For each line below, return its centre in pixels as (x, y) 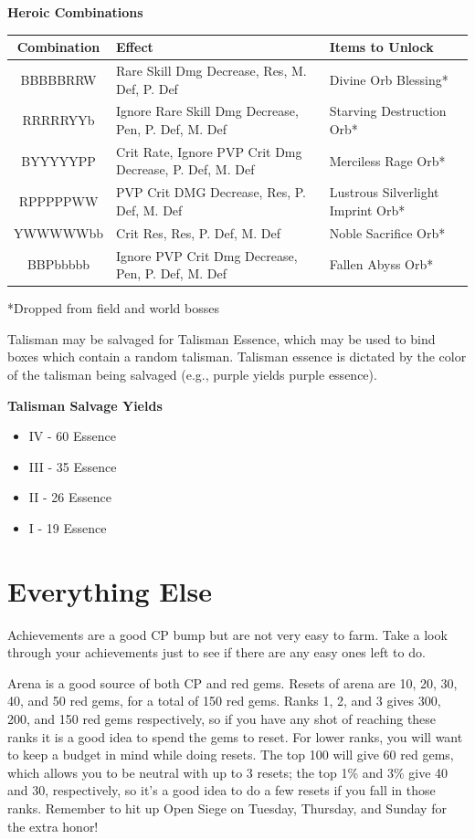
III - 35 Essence (73, 466)
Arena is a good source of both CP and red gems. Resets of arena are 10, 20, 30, (232, 682)
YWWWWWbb (59, 232)
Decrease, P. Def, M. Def (185, 169)
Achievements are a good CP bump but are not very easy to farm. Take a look (227, 634)
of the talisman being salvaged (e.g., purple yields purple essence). (192, 374)
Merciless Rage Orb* (387, 160)
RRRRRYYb (58, 120)
